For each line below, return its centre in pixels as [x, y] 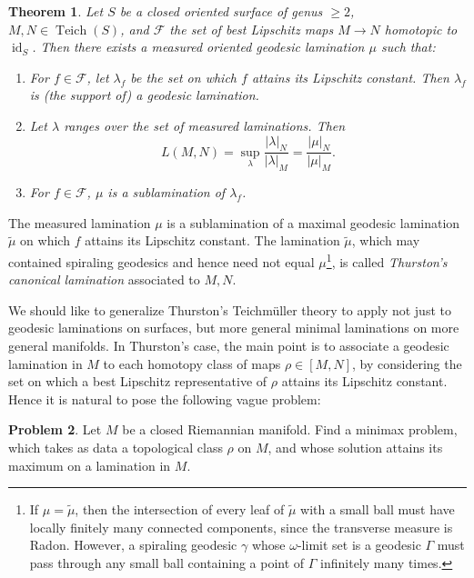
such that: [408, 47]
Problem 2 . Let [55, 429]
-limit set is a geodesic [359, 545]
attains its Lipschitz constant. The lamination [212, 240]
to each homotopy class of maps [192, 363]
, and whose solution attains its [355, 447]
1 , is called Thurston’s [387, 260]
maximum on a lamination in [90, 465]
